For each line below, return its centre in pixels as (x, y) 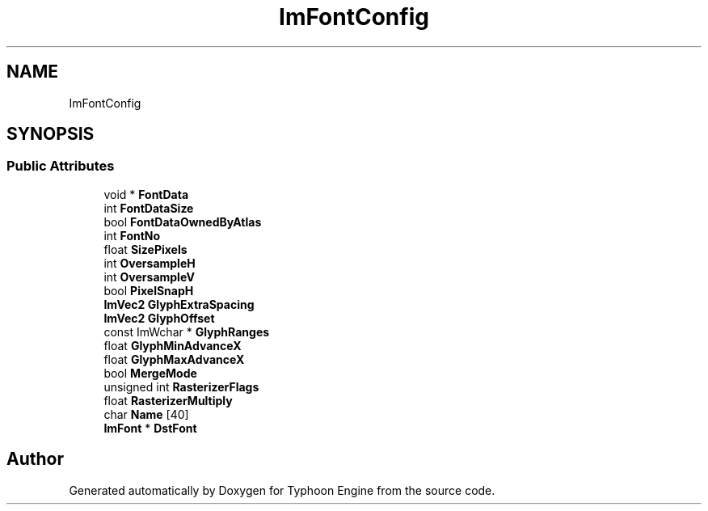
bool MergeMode (150, 373)
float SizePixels (145, 249)
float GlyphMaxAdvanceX (174, 359)
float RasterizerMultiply (168, 400)
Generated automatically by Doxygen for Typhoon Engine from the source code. (282, 490)
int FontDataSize (149, 208)
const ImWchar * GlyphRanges (187, 332)
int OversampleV (149, 277)
